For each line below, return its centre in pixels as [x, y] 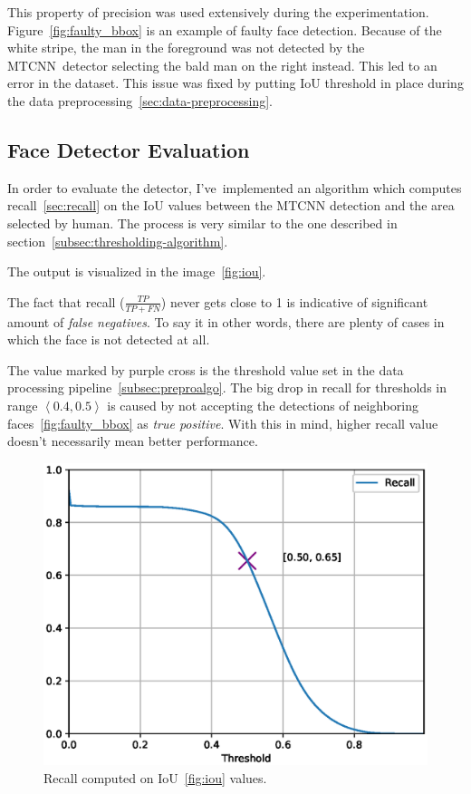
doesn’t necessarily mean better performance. [133, 441]
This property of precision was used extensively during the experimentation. [218, 12]
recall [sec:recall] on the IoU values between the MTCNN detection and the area [231, 205]
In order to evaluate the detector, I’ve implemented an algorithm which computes [235, 187]
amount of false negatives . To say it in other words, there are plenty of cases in [226, 321]
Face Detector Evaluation [129, 149]
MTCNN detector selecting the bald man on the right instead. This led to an [222, 65]
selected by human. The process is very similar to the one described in [202, 223]
